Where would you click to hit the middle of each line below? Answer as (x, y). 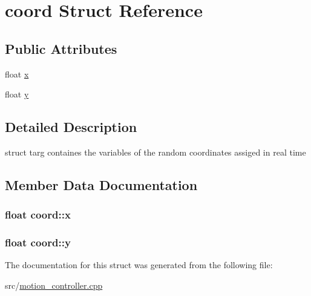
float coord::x (38, 215)
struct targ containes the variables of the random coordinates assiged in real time (155, 152)
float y (17, 94)
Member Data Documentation (101, 184)
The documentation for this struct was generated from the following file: (139, 265)
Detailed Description (71, 127)
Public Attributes (61, 48)
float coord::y (38, 242)
